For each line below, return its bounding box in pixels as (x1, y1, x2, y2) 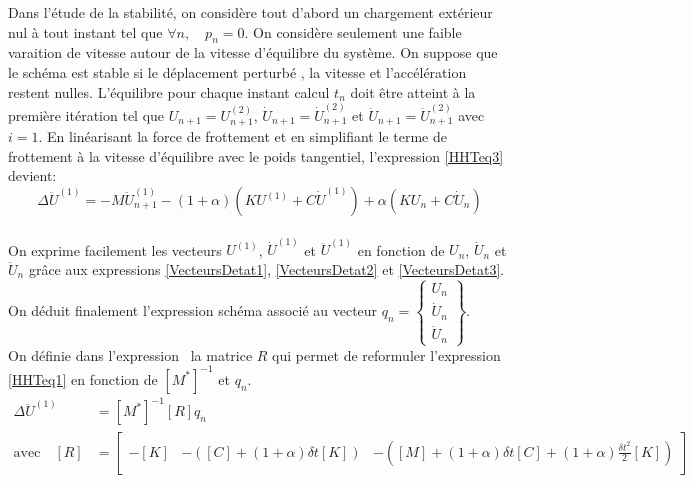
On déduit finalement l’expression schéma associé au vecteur (8, 300, 378, 321)
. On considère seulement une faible (244, 21, 462, 42)
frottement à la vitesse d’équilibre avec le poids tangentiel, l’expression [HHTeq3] (8, 145, 504, 166)
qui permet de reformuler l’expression (272, 344, 501, 365)
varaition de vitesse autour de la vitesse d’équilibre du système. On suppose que (8, 42, 498, 63)
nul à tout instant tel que (8, 21, 163, 42)
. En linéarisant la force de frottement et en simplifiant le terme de (38, 126, 447, 147)
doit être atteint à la (350, 81, 476, 102)
